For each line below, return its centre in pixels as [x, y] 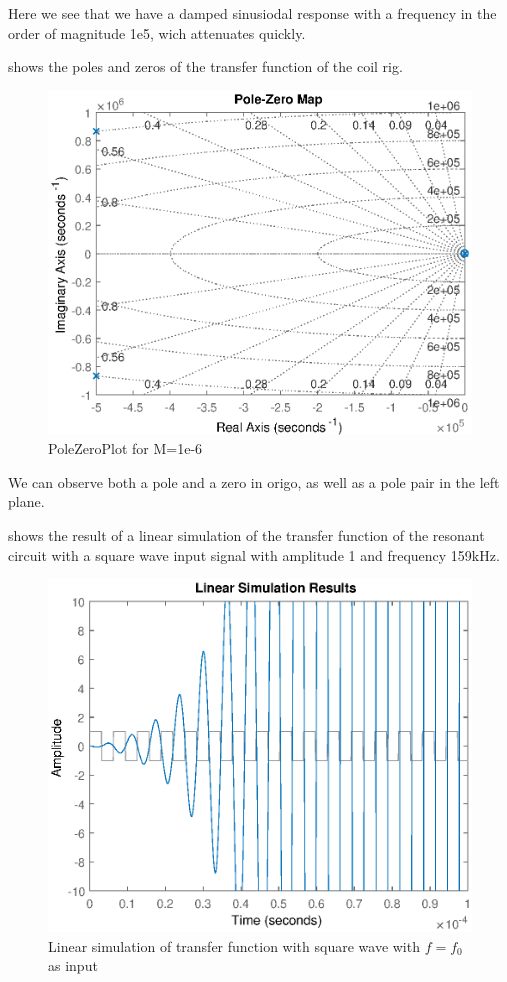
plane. [26, 501]
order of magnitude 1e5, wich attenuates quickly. [157, 32]
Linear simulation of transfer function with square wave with [234, 945]
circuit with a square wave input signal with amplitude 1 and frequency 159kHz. [254, 554]
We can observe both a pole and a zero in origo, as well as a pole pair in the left [254, 481]
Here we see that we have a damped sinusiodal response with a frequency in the [252, 13]
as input [73, 965]
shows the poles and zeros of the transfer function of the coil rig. [205, 66]
